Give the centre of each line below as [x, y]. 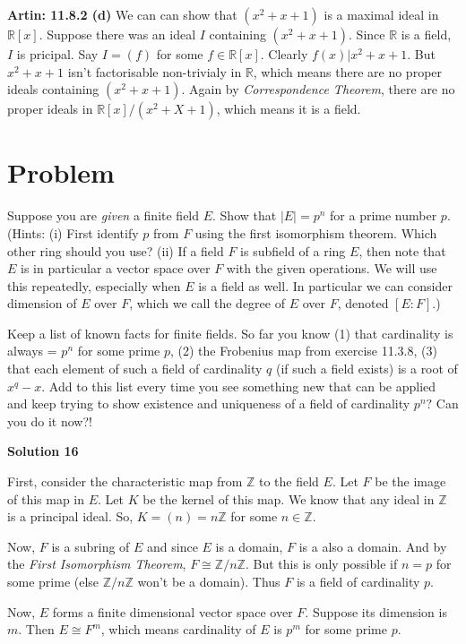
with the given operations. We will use [332, 268]
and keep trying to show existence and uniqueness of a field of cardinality [209, 404]
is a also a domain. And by [373, 546]
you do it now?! [50, 421]
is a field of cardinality [358, 581]
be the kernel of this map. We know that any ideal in [289, 498]
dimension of [42, 303]
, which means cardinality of [178, 629]
